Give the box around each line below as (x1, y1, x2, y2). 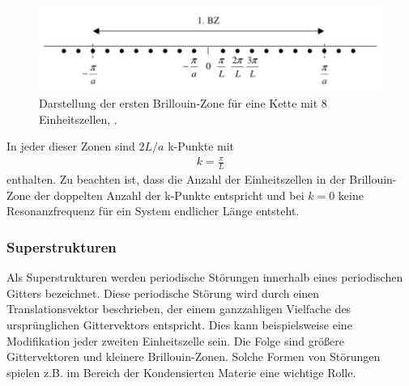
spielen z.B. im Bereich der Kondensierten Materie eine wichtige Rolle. (6, 363, 356, 380)
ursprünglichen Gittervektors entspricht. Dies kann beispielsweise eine (6, 316, 352, 333)
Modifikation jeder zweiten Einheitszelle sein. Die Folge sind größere (6, 332, 345, 349)
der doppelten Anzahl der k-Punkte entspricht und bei (34, 186, 305, 203)
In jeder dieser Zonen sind (6, 138, 135, 155)
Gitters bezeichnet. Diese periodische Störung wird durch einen (6, 284, 320, 301)
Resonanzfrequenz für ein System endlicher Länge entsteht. (6, 202, 300, 219)
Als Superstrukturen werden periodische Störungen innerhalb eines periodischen (6, 269, 403, 286)
